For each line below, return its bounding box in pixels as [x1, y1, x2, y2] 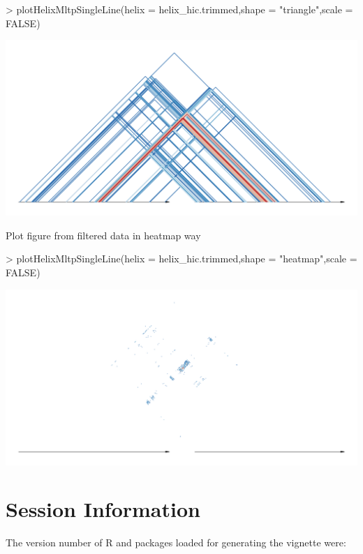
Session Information [6, 495, 200, 523]
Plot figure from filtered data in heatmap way [6, 227, 201, 242]
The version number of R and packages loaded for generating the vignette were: [6, 535, 346, 550]
